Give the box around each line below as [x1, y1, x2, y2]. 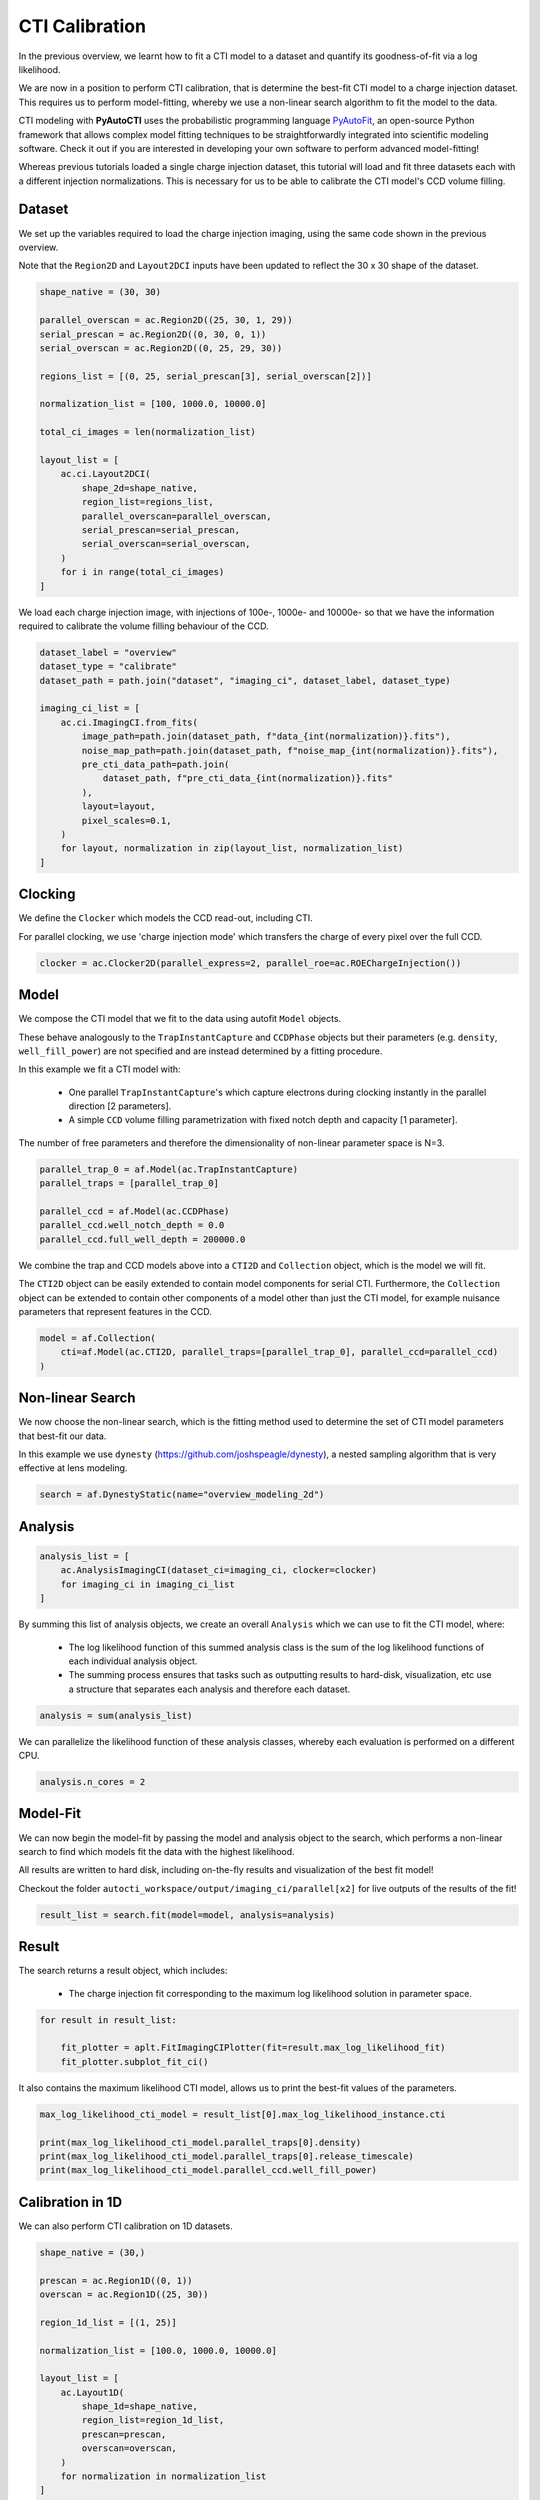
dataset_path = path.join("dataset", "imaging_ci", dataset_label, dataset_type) [39, 675, 452, 686]
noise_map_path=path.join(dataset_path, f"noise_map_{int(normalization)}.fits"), [81, 745, 499, 756]
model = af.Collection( [39, 1332, 157, 1344]
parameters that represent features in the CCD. [18, 1305, 212, 1317]
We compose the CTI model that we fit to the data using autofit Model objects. [18, 1013, 342, 1025]
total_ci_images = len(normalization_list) [39, 426, 257, 438]
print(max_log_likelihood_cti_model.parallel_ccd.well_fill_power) [39, 2165, 378, 2176]
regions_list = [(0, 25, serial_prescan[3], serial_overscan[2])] [39, 370, 372, 382]
